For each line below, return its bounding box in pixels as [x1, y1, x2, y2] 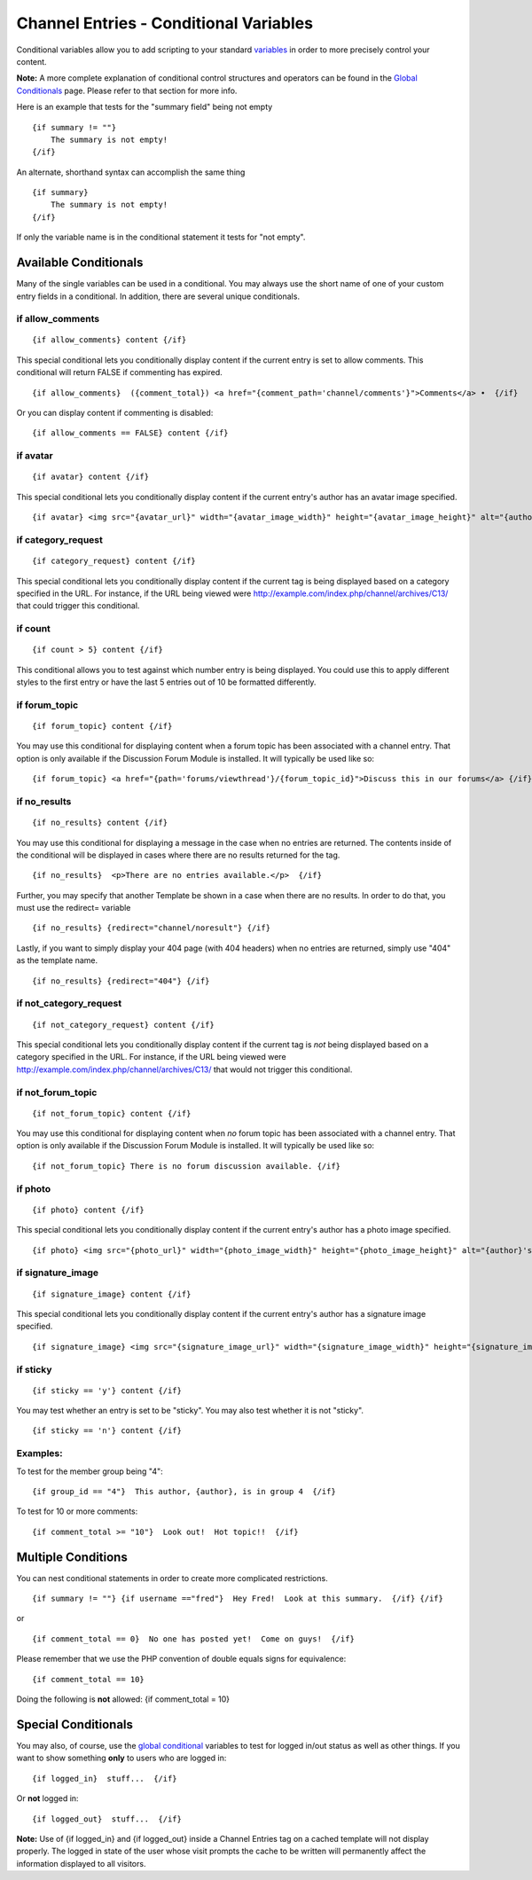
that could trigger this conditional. [16, 600, 140, 611]
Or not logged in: [16, 1793, 79, 1804]
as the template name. [16, 955, 98, 966]
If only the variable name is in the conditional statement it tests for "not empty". [16, 231, 306, 243]
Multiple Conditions [16, 1549, 128, 1564]
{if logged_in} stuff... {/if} [32, 1774, 177, 1783]
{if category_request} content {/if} [32, 556, 197, 567]
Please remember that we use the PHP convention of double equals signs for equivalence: [16, 1654, 347, 1665]
